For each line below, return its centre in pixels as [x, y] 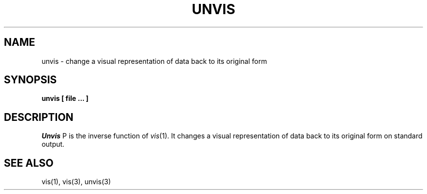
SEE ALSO [29, 163]
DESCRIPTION [39, 117]
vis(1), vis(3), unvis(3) [76, 182]
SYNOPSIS [30, 80]
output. [53, 144]
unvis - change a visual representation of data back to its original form [154, 61]
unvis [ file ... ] [65, 98]
